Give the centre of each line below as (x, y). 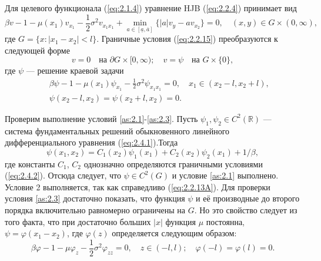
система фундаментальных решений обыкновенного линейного (117, 130)
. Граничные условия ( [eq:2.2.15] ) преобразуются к (187, 39)
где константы (30, 163)
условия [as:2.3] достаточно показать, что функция (95, 198)
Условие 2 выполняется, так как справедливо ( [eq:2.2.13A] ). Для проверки (138, 186)
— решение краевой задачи (75, 70)
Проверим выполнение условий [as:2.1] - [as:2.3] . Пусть (101, 118)
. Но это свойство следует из (246, 210)
